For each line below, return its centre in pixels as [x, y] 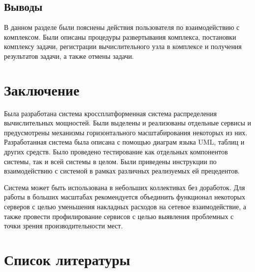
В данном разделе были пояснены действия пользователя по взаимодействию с [122, 27]
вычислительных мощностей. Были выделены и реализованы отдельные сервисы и [127, 123]
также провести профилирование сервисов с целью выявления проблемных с [119, 216]
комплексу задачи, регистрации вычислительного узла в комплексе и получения [123, 46]
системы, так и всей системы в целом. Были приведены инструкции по [110, 161]
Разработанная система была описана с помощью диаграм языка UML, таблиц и [124, 142]
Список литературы [67, 260]
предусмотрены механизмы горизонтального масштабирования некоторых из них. [126, 132]
